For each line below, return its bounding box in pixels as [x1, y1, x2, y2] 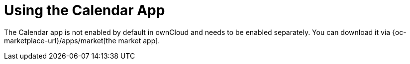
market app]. [118, 36, 160, 45]
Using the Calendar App [4, 2, 165, 19]
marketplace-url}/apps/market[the [4, 36, 116, 45]
